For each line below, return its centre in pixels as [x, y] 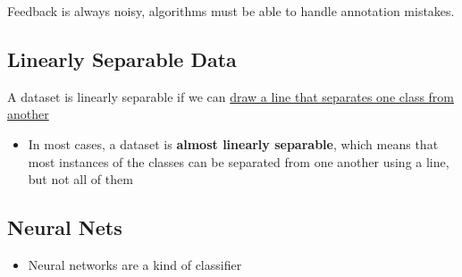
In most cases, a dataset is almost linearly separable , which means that [233, 143]
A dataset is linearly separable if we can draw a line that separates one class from [231, 96]
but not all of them [80, 179]
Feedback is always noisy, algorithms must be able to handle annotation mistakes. [231, 11]
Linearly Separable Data [122, 59]
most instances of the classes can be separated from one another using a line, [239, 161]
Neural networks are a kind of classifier [135, 264]
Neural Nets [65, 227]
